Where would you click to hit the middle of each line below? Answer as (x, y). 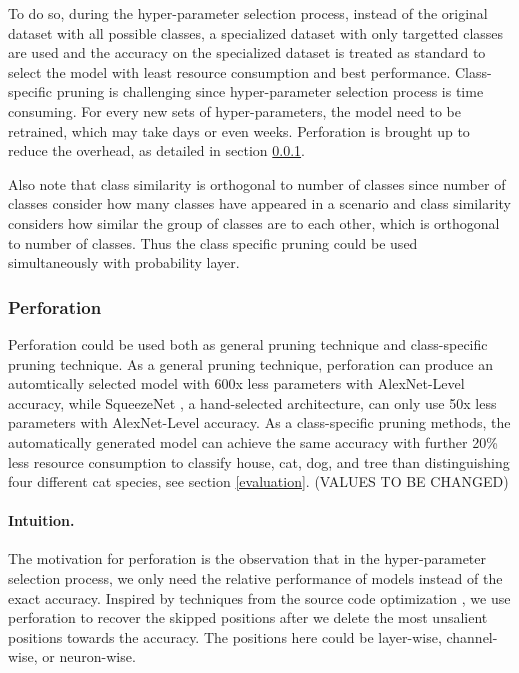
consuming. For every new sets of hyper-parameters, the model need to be (234, 110)
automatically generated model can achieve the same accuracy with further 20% (253, 441)
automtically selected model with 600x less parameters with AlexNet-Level (236, 383)
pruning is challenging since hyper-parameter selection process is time (270, 91)
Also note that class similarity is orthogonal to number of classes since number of (257, 183)
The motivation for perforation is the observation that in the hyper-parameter (247, 558)
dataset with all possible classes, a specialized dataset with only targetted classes (256, 32)
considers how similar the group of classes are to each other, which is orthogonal (254, 222)
